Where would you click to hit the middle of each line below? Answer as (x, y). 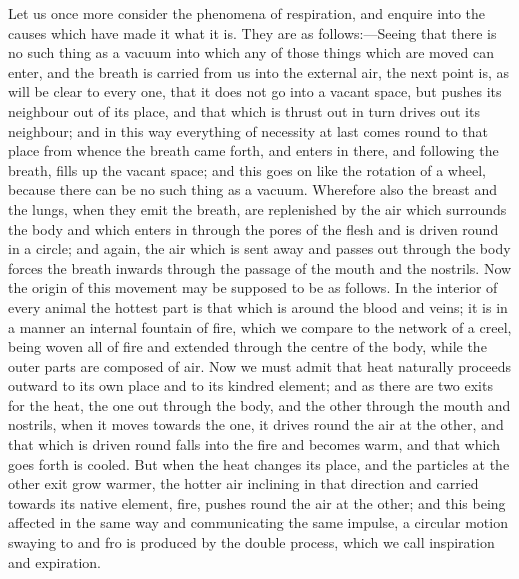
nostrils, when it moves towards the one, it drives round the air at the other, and (256, 424)
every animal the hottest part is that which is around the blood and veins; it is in (258, 306)
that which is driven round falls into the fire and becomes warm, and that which (254, 444)
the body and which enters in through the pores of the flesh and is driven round (253, 228)
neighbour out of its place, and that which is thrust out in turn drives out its (244, 110)
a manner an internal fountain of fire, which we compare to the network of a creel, (260, 326)
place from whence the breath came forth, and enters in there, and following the (253, 150)
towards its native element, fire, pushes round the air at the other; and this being (257, 502)
